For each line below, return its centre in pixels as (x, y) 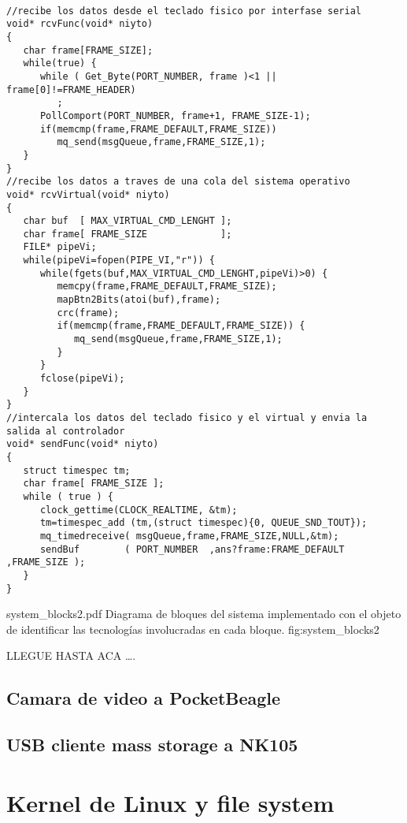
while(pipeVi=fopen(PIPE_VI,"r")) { (119, 261)
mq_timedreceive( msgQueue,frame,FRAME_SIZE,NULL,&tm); (189, 536)
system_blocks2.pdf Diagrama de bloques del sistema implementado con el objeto (204, 614)
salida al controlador (66, 431)
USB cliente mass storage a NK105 (152, 745)
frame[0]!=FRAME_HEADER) (71, 89)
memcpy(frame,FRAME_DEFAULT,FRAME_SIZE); (167, 287)
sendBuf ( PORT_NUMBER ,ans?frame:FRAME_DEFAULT (192, 549)
